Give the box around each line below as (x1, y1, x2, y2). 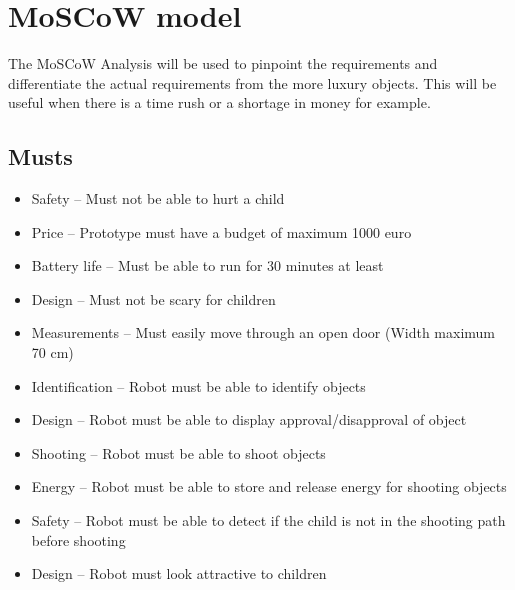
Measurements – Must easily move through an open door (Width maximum (31, 322, 495, 343)
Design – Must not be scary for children (31, 288, 276, 309)
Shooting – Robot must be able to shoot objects (31, 442, 326, 463)
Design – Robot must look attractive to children (31, 563, 327, 584)
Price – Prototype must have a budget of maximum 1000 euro (31, 221, 412, 242)
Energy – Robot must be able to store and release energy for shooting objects (31, 476, 507, 497)
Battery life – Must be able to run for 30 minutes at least (31, 255, 384, 276)
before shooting (31, 529, 126, 550)
